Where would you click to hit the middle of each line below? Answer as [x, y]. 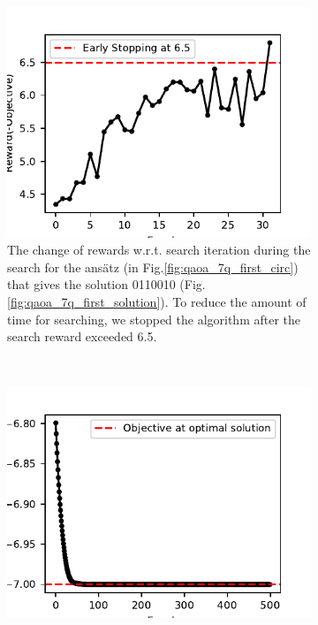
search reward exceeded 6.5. [82, 336]
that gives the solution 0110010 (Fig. [106, 284]
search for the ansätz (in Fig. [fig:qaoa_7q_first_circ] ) [153, 267]
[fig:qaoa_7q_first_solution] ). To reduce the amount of [157, 301]
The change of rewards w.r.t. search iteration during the [159, 250]
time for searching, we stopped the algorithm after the [154, 319]
